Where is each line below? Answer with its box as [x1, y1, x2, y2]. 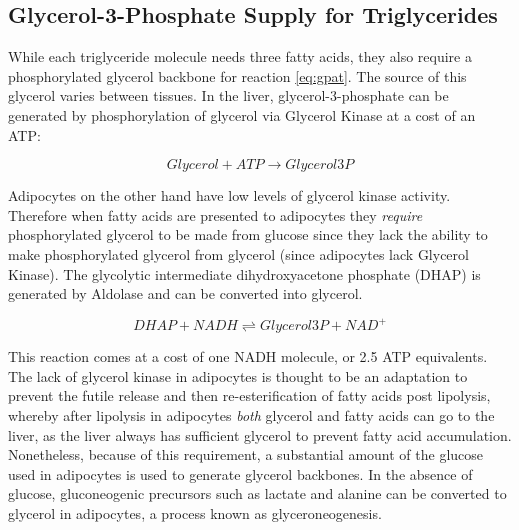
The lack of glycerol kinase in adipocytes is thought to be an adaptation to [8, 365, 468, 386]
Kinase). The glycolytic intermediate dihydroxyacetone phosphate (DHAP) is [8, 263, 481, 284]
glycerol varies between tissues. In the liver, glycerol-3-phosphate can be [8, 85, 449, 106]
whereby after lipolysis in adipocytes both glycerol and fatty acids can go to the [8, 405, 495, 426]
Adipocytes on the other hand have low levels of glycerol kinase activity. [8, 185, 451, 206]
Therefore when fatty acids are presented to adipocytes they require [8, 204, 423, 225]
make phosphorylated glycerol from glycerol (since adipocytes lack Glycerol [8, 243, 469, 264]
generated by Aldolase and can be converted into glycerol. [8, 283, 363, 304]
